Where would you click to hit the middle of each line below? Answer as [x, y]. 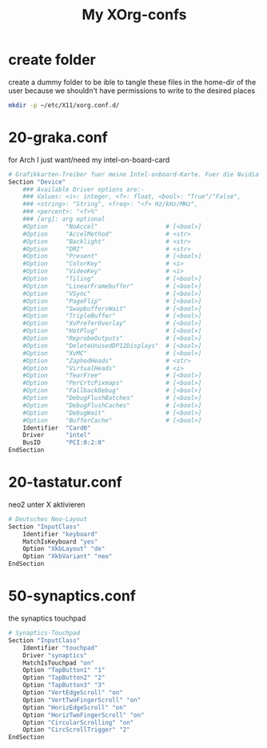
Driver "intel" [57, 435]
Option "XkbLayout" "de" [64, 549]
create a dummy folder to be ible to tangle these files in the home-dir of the [132, 82]
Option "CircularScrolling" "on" [78, 722]
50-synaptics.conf [72, 596]
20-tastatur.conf [65, 482]
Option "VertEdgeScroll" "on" [73, 693]
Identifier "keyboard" [60, 534]
